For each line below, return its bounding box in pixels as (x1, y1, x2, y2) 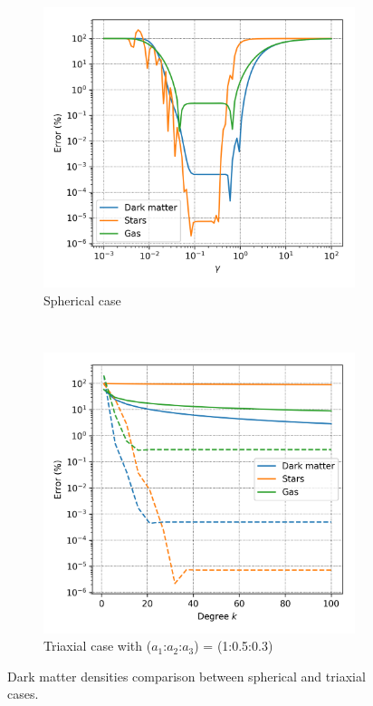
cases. (7, 684, 39, 703)
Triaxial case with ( (43, 636, 152, 655)
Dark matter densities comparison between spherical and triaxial (7, 666, 366, 685)
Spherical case (43, 290, 121, 309)
